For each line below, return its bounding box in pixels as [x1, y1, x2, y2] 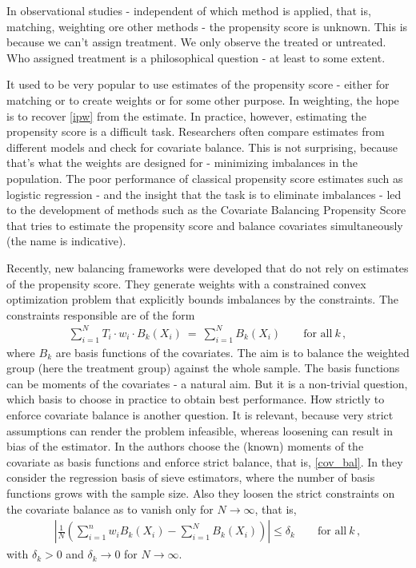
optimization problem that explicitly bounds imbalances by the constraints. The [6, 291, 399, 308]
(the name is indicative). [6, 232, 126, 249]
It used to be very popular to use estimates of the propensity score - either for [6, 76, 390, 93]
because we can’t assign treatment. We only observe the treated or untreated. [6, 34, 386, 50]
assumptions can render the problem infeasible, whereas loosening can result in [6, 422, 393, 439]
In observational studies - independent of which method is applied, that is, [6, 2, 371, 18]
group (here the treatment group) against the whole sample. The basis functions [6, 359, 400, 376]
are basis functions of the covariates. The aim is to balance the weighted [55, 344, 410, 360]
